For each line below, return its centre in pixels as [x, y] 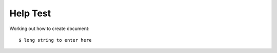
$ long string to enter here [55, 40]
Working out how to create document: [50, 29]
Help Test [30, 13]
